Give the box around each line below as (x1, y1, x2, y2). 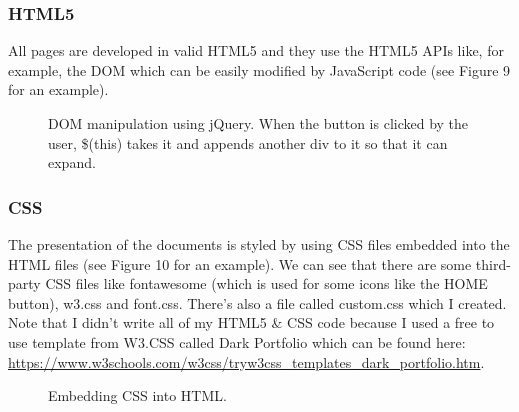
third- (475, 253, 511, 274)
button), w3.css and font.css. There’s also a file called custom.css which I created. (8, 292, 507, 313)
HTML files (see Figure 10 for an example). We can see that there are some (8, 253, 472, 274)
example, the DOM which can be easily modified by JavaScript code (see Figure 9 (8, 59, 511, 80)
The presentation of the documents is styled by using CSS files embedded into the (8, 234, 510, 254)
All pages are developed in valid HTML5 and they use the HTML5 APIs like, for (8, 40, 504, 61)
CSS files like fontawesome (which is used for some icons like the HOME (45, 273, 488, 294)
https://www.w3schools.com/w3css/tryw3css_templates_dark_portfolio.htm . (8, 351, 485, 372)
